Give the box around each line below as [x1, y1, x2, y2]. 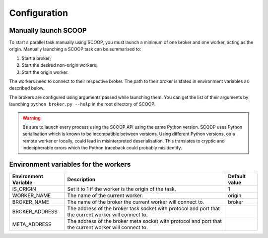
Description [67, 176, 96, 183]
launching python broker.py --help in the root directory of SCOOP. [9, 101, 156, 107]
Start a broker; [21, 55, 52, 61]
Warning [22, 115, 41, 121]
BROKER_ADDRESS [12, 208, 58, 215]
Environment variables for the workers [9, 160, 131, 168]
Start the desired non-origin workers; [21, 62, 98, 68]
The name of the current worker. [67, 192, 143, 199]
